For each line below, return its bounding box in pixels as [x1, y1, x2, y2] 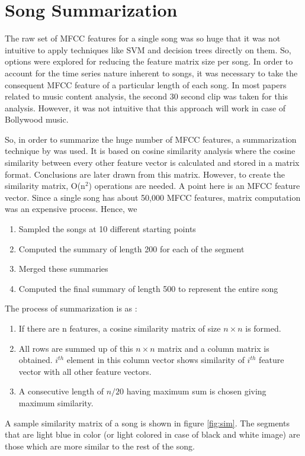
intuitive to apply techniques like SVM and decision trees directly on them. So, [5, 43, 291, 56]
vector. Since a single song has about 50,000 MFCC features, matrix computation [5, 191, 301, 203]
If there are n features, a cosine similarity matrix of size [18, 322, 221, 334]
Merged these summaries [18, 262, 108, 275]
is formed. [245, 322, 281, 334]
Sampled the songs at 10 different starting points [18, 223, 196, 235]
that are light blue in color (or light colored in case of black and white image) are [5, 428, 300, 441]
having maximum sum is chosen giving [126, 385, 267, 397]
